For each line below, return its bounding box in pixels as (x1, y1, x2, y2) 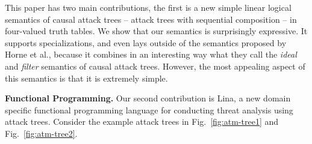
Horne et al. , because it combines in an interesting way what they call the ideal (5, 48, 297, 61)
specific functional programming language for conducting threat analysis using (5, 103, 293, 116)
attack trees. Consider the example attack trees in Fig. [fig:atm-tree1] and (5, 115, 279, 128)
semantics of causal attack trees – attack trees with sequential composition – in (5, 13, 297, 25)
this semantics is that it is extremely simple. (5, 71, 168, 84)
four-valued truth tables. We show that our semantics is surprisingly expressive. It (5, 25, 308, 37)
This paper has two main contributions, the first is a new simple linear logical (5, 1, 292, 13)
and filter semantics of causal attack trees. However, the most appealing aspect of (5, 59, 305, 72)
